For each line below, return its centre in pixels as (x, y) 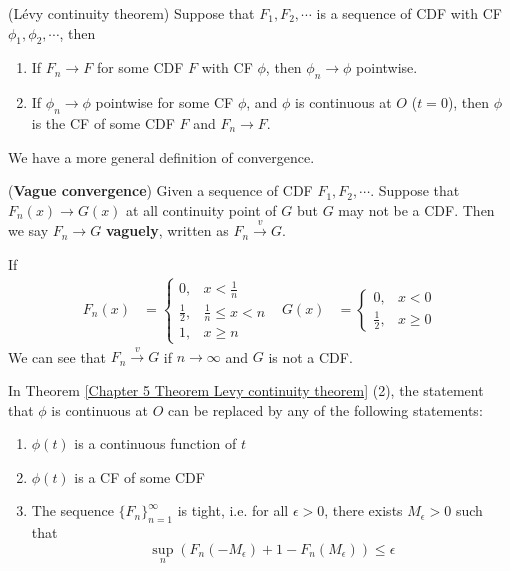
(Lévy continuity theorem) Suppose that (131, 13)
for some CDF (140, 67)
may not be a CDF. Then (416, 209)
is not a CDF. (310, 356)
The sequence (72, 510)
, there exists (363, 510)
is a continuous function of (155, 443)
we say (28, 230)
